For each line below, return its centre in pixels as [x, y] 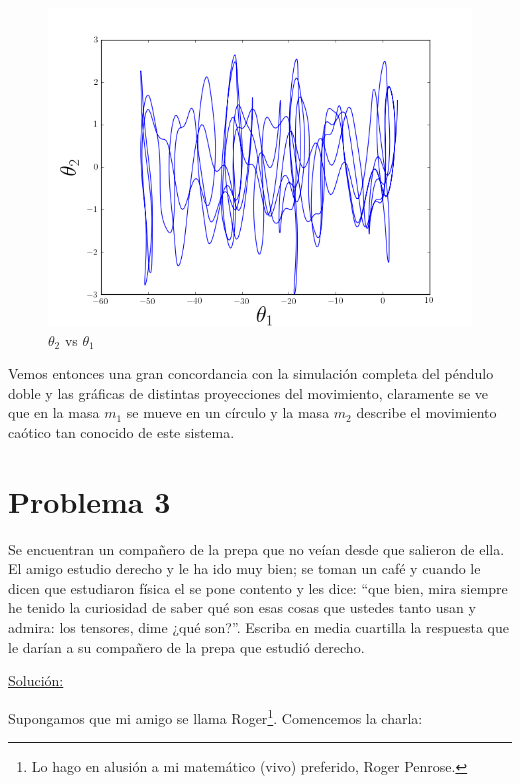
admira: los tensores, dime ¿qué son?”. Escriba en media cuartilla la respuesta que [259, 627]
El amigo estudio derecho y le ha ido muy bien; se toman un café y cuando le [244, 568]
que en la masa [54, 412]
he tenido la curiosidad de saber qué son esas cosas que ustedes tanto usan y [242, 607]
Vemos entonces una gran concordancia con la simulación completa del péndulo [251, 373]
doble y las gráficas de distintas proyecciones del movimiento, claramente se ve [248, 392]
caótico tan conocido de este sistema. [121, 431]
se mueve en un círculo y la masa [228, 412]
